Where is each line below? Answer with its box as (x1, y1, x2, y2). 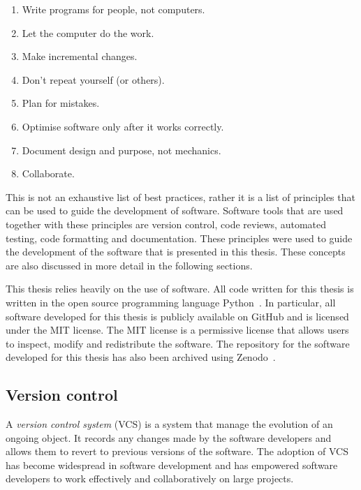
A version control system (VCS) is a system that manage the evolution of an (6, 417, 333, 431)
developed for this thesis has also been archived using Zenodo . (6, 350, 276, 364)
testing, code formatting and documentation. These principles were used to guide (6, 230, 353, 245)
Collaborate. (22, 166, 75, 181)
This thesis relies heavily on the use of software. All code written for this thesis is (6, 281, 354, 296)
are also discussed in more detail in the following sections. (6, 258, 253, 272)
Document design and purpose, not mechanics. (22, 142, 221, 157)
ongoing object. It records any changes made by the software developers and (6, 430, 332, 445)
